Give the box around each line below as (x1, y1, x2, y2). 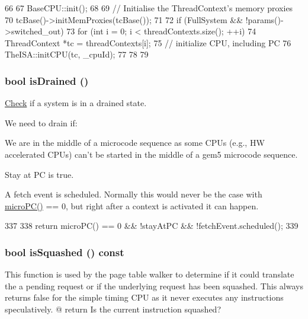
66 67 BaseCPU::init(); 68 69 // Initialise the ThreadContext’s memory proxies (5, 2, 293, 14)
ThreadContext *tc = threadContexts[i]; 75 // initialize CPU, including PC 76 (5, 36, 291, 49)
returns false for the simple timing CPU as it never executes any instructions (5, 291, 284, 304)
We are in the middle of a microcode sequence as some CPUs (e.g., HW (5, 136, 265, 149)
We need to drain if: (5, 116, 78, 129)
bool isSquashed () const (5, 244, 124, 259)
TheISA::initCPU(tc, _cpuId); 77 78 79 (5, 48, 149, 60)
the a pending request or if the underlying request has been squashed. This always (5, 279, 303, 292)
